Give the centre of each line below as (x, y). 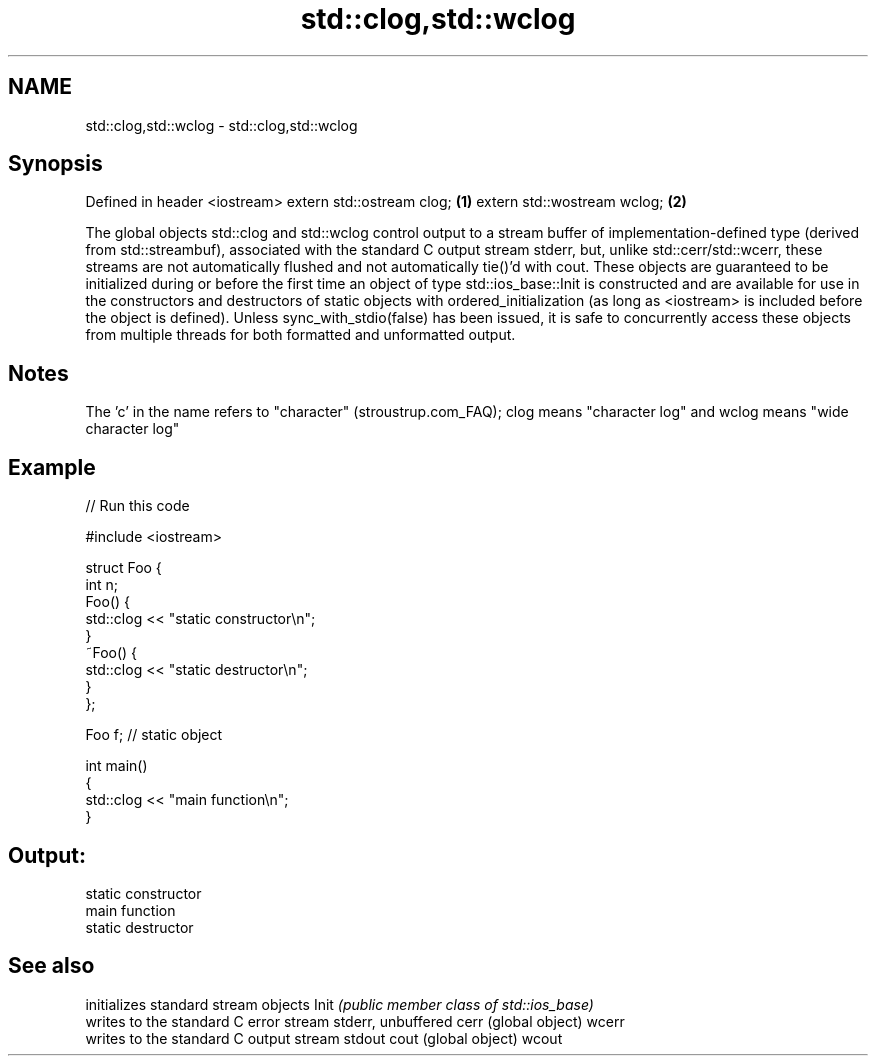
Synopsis (55, 164)
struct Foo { (123, 568)
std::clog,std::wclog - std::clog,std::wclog (221, 125)
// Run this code (137, 506)
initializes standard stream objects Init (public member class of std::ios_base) (339, 1004)
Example (52, 467)
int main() (116, 766)
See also (51, 966)
